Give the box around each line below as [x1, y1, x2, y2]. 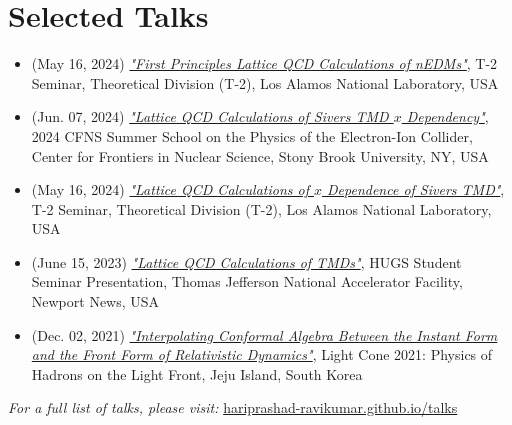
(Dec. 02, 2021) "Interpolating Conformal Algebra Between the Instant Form [31, 324, 498, 345]
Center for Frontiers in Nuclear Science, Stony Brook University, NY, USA [31, 145, 489, 166]
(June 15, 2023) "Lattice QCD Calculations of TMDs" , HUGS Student [31, 251, 462, 272]
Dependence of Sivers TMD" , [327, 179, 505, 200]
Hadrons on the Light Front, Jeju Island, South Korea [31, 363, 363, 384]
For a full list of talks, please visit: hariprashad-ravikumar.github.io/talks [8, 397, 458, 418]
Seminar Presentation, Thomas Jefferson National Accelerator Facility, [31, 271, 463, 292]
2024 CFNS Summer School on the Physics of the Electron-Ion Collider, [31, 125, 473, 146]
